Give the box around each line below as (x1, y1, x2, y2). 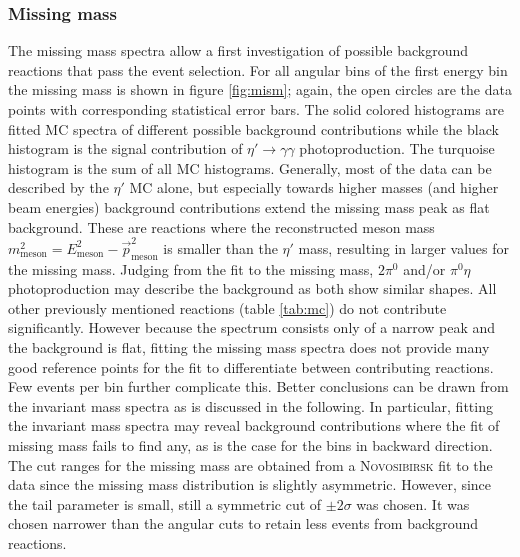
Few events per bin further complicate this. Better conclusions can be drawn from (8, 376, 509, 397)
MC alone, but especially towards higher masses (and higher (129, 177, 499, 198)
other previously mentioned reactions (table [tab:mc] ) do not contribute (8, 297, 447, 318)
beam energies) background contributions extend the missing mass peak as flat (8, 196, 490, 217)
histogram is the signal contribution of (8, 138, 243, 159)
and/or (403, 258, 446, 279)
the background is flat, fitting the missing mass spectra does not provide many (8, 337, 490, 358)
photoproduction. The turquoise (299, 138, 495, 159)
